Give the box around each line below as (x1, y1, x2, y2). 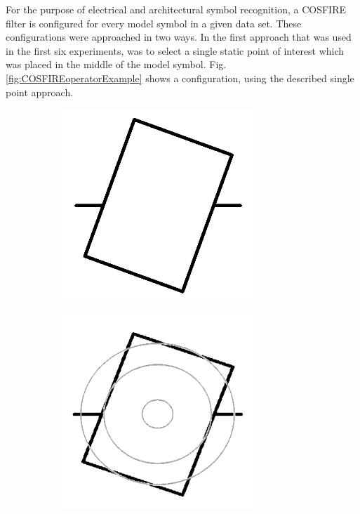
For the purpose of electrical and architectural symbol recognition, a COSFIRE (6, 2, 346, 16)
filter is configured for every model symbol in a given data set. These (6, 15, 302, 30)
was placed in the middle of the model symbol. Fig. (6, 57, 227, 72)
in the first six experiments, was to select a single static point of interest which (6, 43, 345, 58)
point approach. (6, 84, 74, 99)
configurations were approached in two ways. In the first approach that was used (6, 29, 352, 44)
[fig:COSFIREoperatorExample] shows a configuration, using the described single (6, 70, 354, 85)
